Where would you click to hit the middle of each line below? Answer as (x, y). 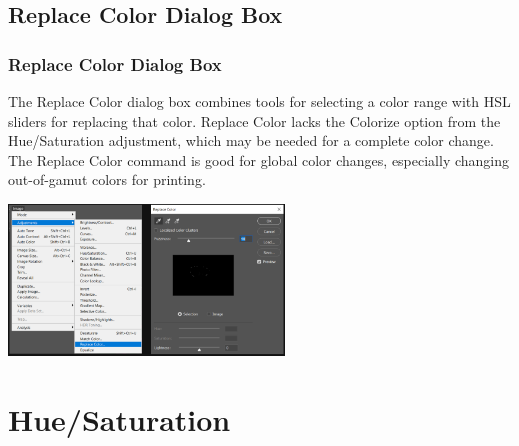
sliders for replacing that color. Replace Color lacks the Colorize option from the (254, 120)
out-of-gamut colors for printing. (107, 179)
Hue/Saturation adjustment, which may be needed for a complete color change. (251, 140)
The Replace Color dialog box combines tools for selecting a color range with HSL (259, 101)
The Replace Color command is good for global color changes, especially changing (259, 159)
